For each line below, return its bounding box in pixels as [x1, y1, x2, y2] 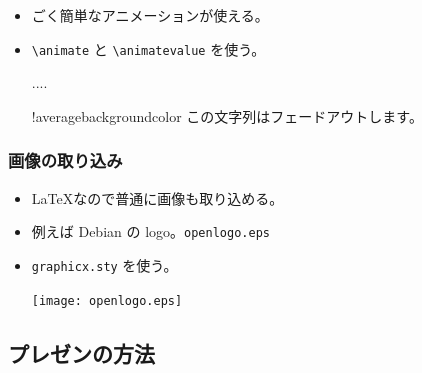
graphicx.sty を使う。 [31, 254, 178, 275]
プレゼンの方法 [8, 337, 155, 368]
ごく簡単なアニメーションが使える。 [31, 5, 269, 25]
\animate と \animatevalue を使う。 [31, 38, 266, 59]
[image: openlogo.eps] [31, 293, 183, 308]
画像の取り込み [8, 148, 123, 173]
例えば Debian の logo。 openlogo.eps [31, 221, 270, 242]
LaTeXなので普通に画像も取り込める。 [31, 187, 284, 208]
